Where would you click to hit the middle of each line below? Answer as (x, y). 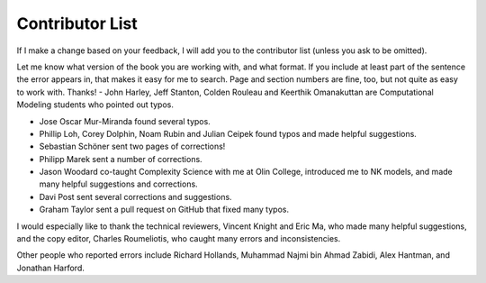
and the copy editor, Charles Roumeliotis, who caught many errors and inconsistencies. (179, 239)
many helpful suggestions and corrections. (118, 184)
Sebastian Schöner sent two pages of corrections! (132, 146)
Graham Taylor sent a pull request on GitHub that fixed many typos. (164, 210)
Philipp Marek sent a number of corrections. (121, 159)
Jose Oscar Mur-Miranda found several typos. (125, 121)
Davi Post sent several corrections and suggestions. (136, 196)
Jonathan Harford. (51, 268)
